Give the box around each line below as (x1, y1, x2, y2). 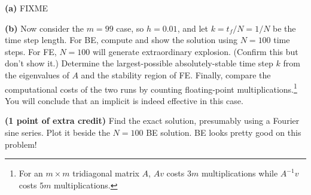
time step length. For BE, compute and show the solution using (5, 33, 238, 46)
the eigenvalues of (5, 68, 69, 81)
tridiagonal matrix (72, 167, 139, 179)
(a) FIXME (5, 2, 48, 14)
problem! (5, 138, 37, 150)
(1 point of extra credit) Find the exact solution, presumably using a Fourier (5, 114, 300, 127)
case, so (116, 22, 144, 34)
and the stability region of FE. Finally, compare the (81, 68, 271, 81)
